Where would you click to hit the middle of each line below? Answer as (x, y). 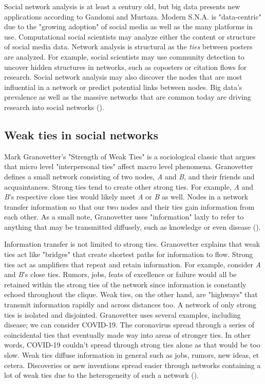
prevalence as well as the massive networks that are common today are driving (128, 97)
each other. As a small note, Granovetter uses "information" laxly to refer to (124, 217)
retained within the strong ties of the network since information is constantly (125, 284)
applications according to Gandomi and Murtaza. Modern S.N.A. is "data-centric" (133, 16)
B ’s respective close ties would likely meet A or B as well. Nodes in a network (126, 197)
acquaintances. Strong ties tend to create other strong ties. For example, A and (129, 186)
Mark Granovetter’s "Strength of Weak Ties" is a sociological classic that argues (130, 156)
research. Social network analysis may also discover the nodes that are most (123, 77)
